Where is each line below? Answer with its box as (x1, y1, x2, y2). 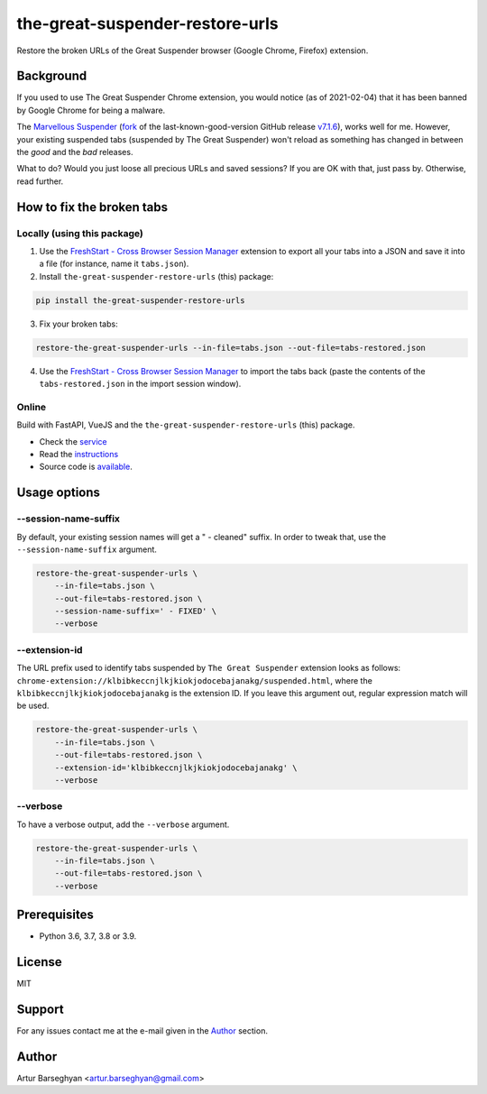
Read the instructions (39, 448, 119, 459)
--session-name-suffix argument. (16, 544, 158, 555)
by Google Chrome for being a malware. (16, 105, 166, 115)
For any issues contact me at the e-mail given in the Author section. (16, 1025, 268, 1036)
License (16, 954, 62, 970)
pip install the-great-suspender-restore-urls (35, 295, 245, 306)
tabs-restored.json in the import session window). (39, 379, 242, 390)
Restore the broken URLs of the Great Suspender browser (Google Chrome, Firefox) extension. (16, 45, 369, 56)
